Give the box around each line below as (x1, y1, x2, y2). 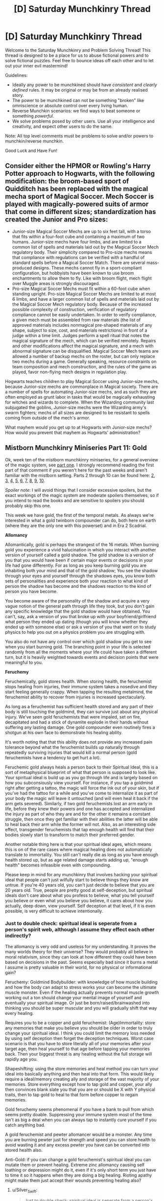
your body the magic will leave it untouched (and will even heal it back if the (5, 795, 158, 801)
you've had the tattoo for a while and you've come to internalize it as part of (5, 790, 158, 796)
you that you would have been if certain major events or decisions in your (5, 557, 153, 563)
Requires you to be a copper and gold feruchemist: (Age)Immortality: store (5, 1020, 156, 1026)
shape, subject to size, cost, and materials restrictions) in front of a (12, 327, 148, 333)
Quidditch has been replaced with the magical (5, 185, 148, 193)
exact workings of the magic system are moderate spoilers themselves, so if (5, 492, 159, 498)
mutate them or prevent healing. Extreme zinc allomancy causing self (5, 1162, 145, 1168)
